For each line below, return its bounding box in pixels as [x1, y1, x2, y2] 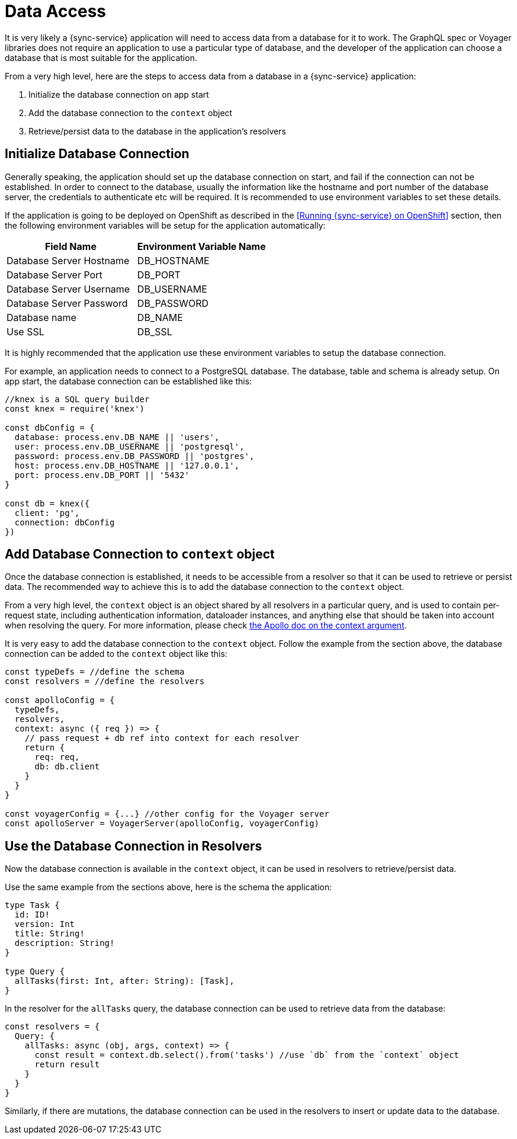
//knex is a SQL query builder [5, 394, 150, 404]
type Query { [5, 967, 65, 977]
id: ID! [14, 910, 50, 920]
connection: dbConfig [14, 517, 115, 527]
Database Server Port [7, 268, 102, 281]
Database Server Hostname [7, 254, 130, 267]
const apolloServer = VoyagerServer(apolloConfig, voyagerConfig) [5, 819, 320, 829]
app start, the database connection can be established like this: [5, 376, 252, 386]
